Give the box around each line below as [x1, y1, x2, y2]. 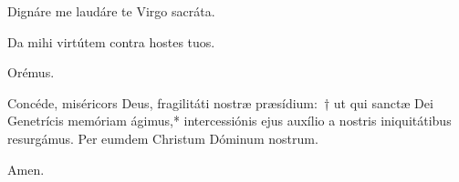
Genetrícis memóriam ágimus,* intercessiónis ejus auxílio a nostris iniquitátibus [7, 111, 452, 130]
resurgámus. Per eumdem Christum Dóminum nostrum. [7, 128, 318, 147]
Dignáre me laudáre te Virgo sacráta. [7, 2, 215, 20]
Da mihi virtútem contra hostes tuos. [7, 32, 215, 51]
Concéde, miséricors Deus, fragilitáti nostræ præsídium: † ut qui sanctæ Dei [7, 93, 433, 112]
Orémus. [7, 63, 55, 82]
